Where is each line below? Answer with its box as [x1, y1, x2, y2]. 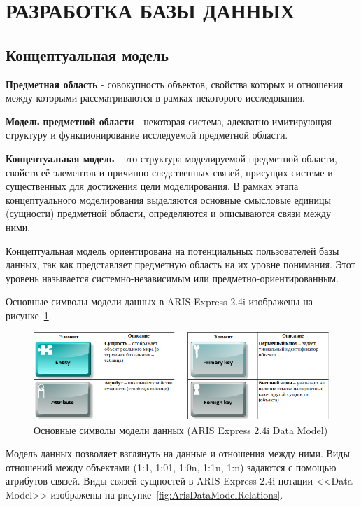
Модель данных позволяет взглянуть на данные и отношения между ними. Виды [6, 446, 350, 461]
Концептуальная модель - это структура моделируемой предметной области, [6, 151, 337, 165]
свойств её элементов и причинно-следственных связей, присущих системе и [6, 165, 333, 179]
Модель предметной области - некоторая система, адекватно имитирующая [6, 113, 332, 128]
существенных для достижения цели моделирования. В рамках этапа [6, 179, 299, 193]
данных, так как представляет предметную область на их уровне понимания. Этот [6, 257, 355, 272]
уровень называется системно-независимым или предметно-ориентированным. [6, 270, 339, 285]
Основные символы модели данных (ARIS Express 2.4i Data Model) [34, 422, 328, 437]
